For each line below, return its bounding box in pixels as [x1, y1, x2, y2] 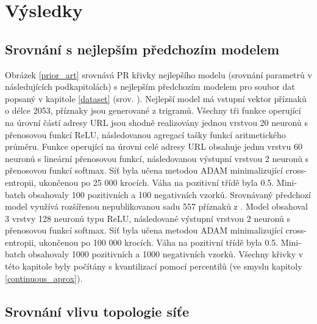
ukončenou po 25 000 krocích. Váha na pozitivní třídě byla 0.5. [38, 175, 274, 188]
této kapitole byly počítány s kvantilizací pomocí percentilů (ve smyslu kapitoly [5, 260, 302, 273]
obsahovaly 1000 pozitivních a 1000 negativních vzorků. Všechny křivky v [28, 248, 304, 260]
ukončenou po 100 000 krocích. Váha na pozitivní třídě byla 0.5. [38, 235, 279, 248]
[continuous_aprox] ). [5, 271, 83, 284]
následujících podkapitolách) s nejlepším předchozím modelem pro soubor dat [5, 80, 295, 93]
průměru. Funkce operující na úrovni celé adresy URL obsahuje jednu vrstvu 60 [5, 140, 302, 153]
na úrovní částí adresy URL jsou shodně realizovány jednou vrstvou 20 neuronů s [5, 116, 308, 128]
